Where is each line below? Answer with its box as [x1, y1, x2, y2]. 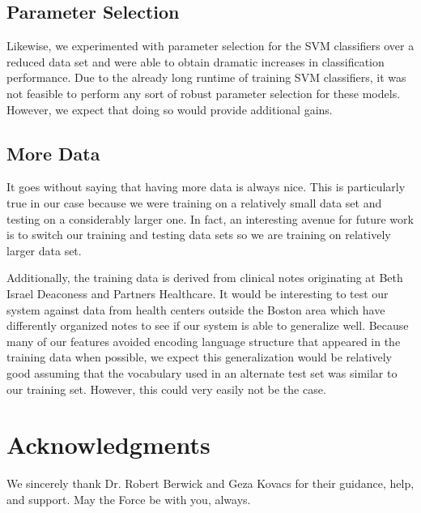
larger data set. [6, 242, 82, 259]
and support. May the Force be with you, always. [6, 490, 251, 507]
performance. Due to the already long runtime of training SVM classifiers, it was [6, 69, 406, 86]
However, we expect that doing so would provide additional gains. [6, 100, 333, 118]
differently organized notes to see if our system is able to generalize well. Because [6, 317, 409, 334]
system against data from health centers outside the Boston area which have [6, 301, 385, 318]
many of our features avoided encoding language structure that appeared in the [6, 332, 401, 349]
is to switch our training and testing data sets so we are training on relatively [6, 226, 391, 243]
